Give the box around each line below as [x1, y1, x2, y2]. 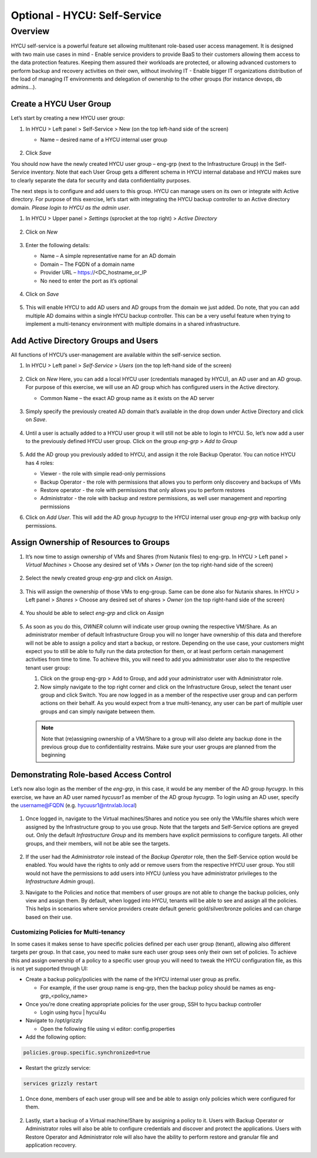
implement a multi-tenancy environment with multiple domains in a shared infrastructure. [25, 321, 241, 328]
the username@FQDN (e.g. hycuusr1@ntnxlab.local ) [11, 802, 137, 809]
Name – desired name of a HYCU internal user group [40, 136, 167, 144]
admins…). [11, 84, 36, 91]
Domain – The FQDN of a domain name [40, 261, 135, 268]
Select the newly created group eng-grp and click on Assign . [25, 574, 173, 582]
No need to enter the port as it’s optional [40, 277, 138, 284]
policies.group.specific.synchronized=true [23, 1049, 151, 1056]
